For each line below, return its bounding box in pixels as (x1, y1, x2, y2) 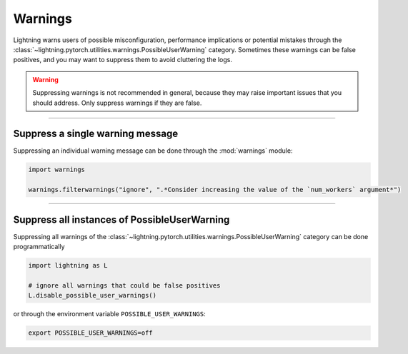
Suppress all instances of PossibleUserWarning (13, 213, 230, 226)
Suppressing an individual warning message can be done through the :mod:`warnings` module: (13, 146, 293, 155)
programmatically (13, 243, 65, 251)
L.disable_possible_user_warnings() (28, 291, 157, 300)
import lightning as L (28, 261, 108, 270)
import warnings (28, 166, 86, 174)
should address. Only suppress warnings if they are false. (32, 98, 202, 107)
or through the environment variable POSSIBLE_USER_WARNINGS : (13, 310, 207, 318)
